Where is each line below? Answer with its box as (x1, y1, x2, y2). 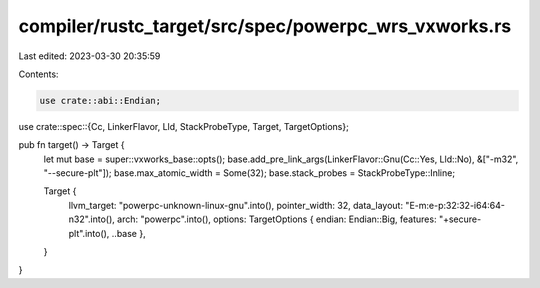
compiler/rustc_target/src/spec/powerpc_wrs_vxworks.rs (18, 15, 512, 37)
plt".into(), (68, 227, 110, 239)
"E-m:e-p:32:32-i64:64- (405, 199, 505, 211)
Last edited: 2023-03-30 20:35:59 (18, 50, 161, 62)
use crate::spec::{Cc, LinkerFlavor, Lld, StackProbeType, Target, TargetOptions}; (18, 120, 349, 132)
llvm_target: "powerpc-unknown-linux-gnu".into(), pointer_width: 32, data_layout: (68, 199, 404, 211)
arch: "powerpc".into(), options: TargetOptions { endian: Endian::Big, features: (116, 213, 437, 225)
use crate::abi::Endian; (39, 95, 162, 106)
